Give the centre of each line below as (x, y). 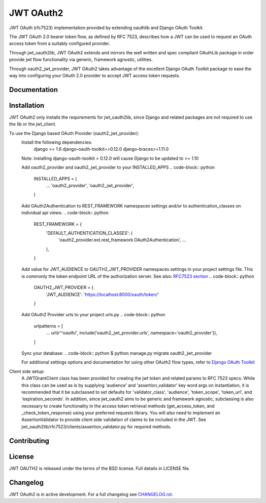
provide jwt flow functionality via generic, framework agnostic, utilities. (81, 60)
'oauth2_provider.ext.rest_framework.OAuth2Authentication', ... (122, 240)
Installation (27, 105)
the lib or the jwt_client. (33, 124)
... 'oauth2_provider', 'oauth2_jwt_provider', (90, 185)
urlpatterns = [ (49, 326)
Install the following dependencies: (57, 142)
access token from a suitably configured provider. (60, 43)
